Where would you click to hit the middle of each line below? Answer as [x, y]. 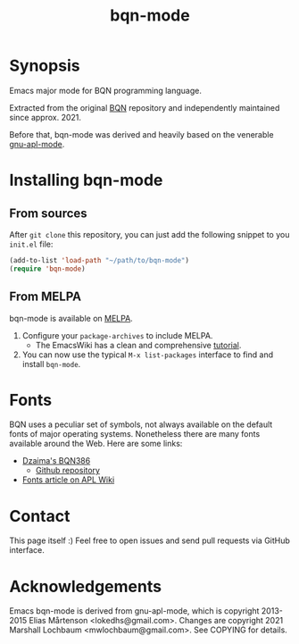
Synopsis [45, 66]
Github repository [68, 471]
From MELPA [46, 297]
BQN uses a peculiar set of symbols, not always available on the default [141, 424]
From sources [48, 213]
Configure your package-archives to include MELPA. [117, 335]
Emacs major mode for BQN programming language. [106, 90]
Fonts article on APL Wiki [68, 480]
